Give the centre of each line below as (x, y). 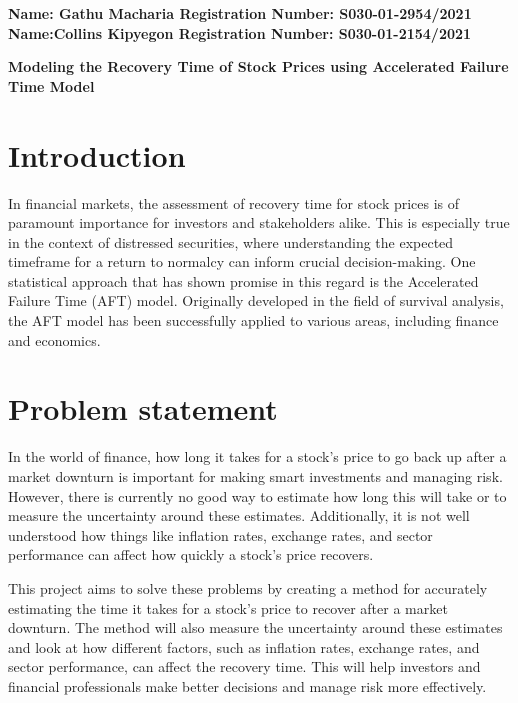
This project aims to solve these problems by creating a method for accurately (248, 587)
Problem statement (143, 408)
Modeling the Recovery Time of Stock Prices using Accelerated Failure (258, 66)
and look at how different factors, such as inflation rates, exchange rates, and (244, 646)
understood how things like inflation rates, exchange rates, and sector (220, 534)
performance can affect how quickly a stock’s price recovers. (191, 554)
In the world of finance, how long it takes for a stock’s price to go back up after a (257, 456)
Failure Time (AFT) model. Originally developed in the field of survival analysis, (256, 300)
